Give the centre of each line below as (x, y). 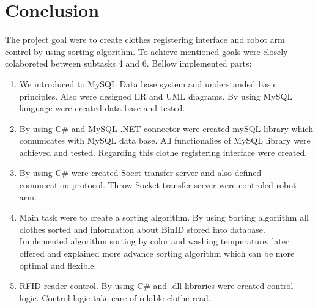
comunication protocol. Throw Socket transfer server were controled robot (158, 185)
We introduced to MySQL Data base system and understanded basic (148, 83)
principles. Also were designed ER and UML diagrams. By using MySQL (156, 96)
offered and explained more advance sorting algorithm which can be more (157, 253)
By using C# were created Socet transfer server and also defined (140, 173)
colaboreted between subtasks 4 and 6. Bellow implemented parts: (128, 63)
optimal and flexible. (58, 265)
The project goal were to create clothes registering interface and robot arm (145, 39)
